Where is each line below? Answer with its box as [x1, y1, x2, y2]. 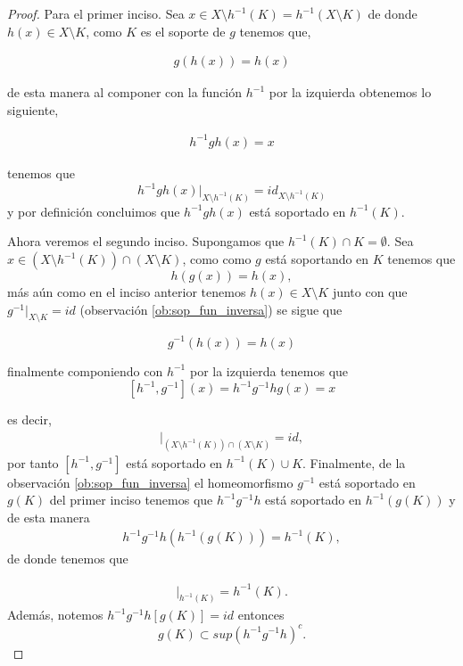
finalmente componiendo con [7, 361, 163, 380]
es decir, [7, 410, 52, 429]
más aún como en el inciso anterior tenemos [7, 283, 246, 301]
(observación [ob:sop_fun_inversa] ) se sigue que [79, 300, 343, 318]
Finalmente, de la [310, 453, 406, 472]
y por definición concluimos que [7, 201, 180, 220]
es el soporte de [140, 21, 226, 40]
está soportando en [265, 250, 369, 268]
